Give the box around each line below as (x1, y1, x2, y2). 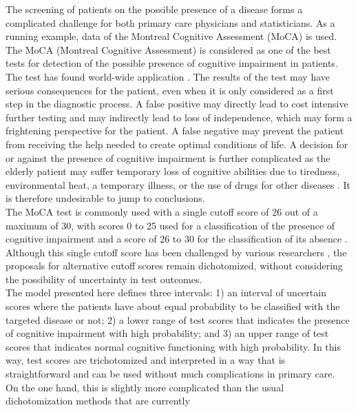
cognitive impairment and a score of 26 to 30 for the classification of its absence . (6, 231, 348, 246)
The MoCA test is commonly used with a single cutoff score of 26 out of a (6, 204, 318, 218)
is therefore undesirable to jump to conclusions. (6, 191, 205, 205)
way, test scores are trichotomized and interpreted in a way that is (6, 353, 286, 367)
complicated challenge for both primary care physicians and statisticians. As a (6, 15, 335, 30)
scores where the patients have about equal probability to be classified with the (6, 299, 340, 313)
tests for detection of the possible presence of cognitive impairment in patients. (6, 56, 338, 70)
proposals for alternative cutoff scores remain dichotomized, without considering (6, 258, 343, 273)
